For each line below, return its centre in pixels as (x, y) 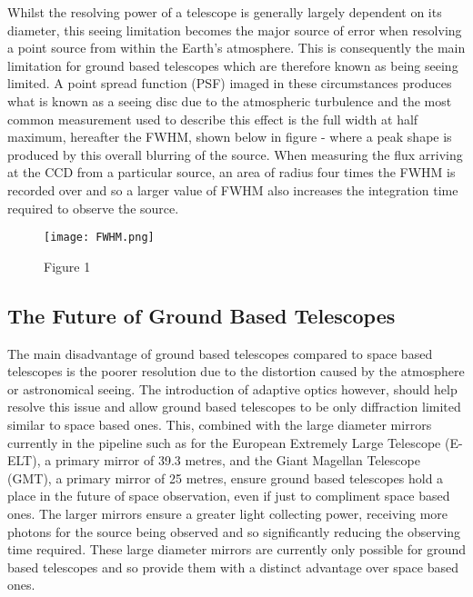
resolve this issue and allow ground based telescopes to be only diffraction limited (234, 407)
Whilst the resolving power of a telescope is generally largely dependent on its (225, 12)
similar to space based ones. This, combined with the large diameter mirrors (220, 424)
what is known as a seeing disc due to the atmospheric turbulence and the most (230, 100)
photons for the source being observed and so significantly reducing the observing (234, 531)
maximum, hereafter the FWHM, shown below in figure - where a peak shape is (230, 137)
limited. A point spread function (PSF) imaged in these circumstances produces (230, 83)
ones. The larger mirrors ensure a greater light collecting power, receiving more (228, 513)
